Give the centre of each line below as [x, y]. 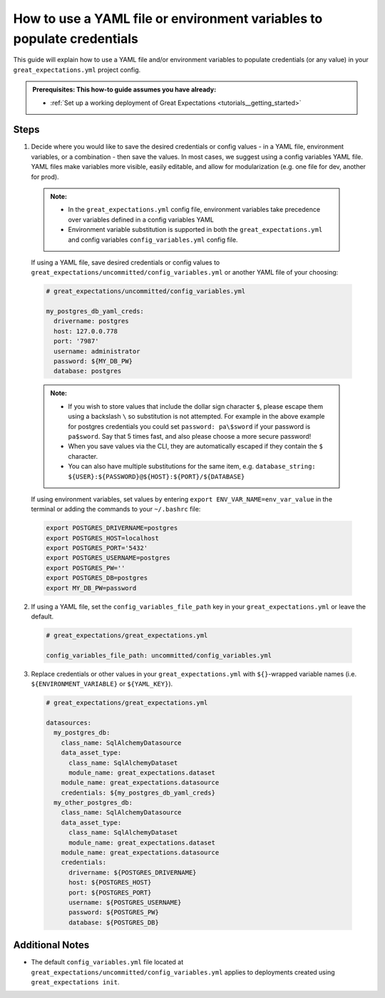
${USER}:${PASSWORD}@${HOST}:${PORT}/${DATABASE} [156, 477]
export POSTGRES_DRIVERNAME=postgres [112, 528]
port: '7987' [76, 341]
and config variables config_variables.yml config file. [153, 240]
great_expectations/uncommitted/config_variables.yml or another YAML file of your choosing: [185, 273]
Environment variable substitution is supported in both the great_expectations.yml [195, 230]
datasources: [69, 723]
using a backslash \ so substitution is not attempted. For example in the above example [196, 417]
